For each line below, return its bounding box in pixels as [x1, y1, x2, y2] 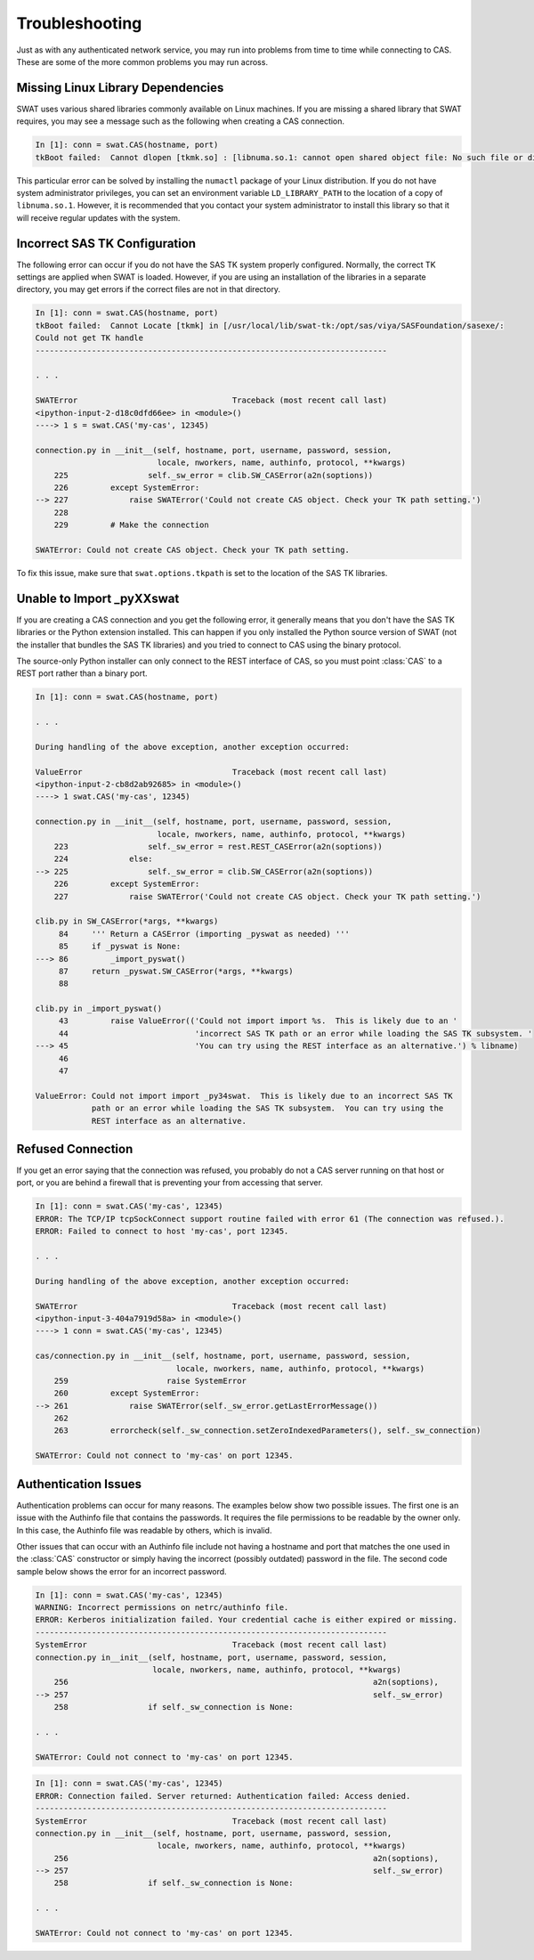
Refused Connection [16, 1141, 133, 1157]
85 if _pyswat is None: [58, 941, 182, 952]
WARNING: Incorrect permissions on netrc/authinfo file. [35, 1603, 289, 1613]
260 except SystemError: [53, 1388, 200, 1398]
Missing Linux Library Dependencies [16, 80, 224, 95]
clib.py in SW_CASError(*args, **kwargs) [35, 916, 219, 926]
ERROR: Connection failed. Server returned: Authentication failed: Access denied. [35, 1791, 411, 1801]
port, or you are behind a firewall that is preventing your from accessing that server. [16, 1177, 324, 1188]
